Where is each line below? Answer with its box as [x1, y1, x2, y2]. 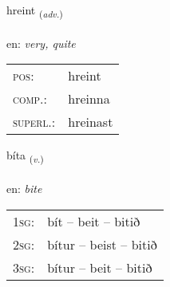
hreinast [68, 112, 113, 132]
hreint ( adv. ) [6, 2, 63, 20]
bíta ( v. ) [6, 147, 44, 166]
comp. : [13, 89, 47, 108]
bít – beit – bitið [47, 211, 140, 230]
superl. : [13, 112, 56, 132]
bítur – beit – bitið [47, 258, 152, 277]
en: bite [6, 180, 42, 197]
